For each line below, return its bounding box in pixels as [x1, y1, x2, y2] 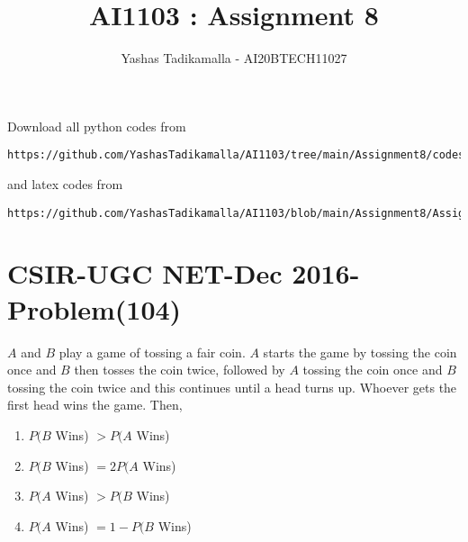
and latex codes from [7, 174, 123, 193]
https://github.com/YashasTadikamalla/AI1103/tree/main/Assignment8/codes [7, 149, 465, 162]
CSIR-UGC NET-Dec [7, 255, 283, 292]
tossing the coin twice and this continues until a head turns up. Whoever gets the [7, 377, 457, 396]
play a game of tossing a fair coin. [58, 342, 246, 361]
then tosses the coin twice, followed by [74, 360, 285, 379]
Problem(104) [7, 290, 182, 327]
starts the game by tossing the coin [263, 342, 457, 361]
